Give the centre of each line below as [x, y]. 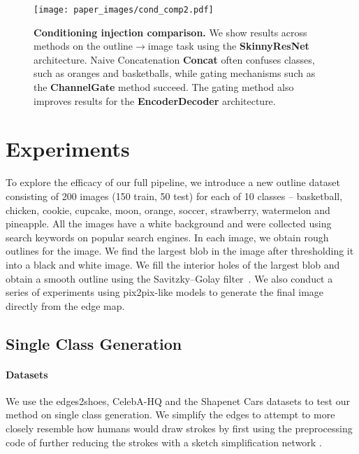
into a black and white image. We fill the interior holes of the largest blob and [173, 264]
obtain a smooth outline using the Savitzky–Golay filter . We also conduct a [169, 278]
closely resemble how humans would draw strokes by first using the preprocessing [179, 428]
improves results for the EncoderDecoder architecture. [155, 100]
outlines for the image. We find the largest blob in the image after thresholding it [180, 251]
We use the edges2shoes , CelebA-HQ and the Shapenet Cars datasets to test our [178, 400]
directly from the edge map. [65, 305]
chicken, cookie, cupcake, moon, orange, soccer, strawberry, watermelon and [168, 210]
